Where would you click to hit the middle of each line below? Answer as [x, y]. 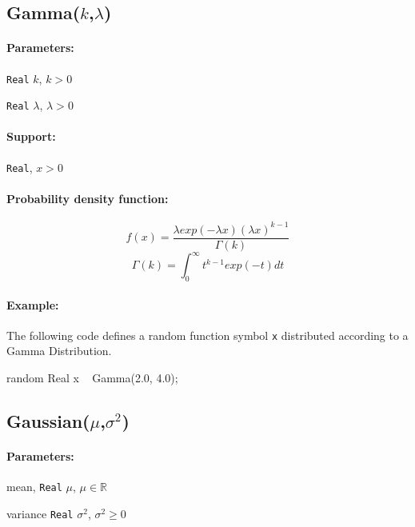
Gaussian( [48, 421]
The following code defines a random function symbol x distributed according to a [207, 335]
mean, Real [34, 487]
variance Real [40, 513]
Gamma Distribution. [59, 351]
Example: [33, 304]
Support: [31, 136]
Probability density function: [88, 198]
